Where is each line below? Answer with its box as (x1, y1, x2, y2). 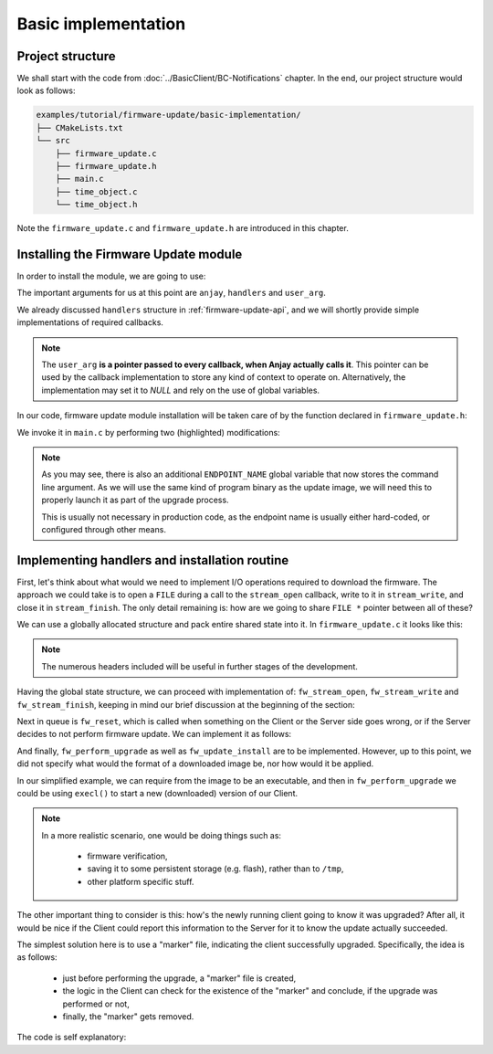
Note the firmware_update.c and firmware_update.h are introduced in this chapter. (16, 223, 349, 234)
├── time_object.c (55, 186, 138, 196)
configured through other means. (41, 523, 166, 534)
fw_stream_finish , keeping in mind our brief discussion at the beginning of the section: (16, 699, 355, 710)
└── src (36, 135, 70, 146)
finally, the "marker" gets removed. (62, 1010, 194, 1022)
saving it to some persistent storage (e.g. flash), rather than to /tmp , (87, 863, 344, 874)
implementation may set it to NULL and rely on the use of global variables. (41, 385, 320, 395)
